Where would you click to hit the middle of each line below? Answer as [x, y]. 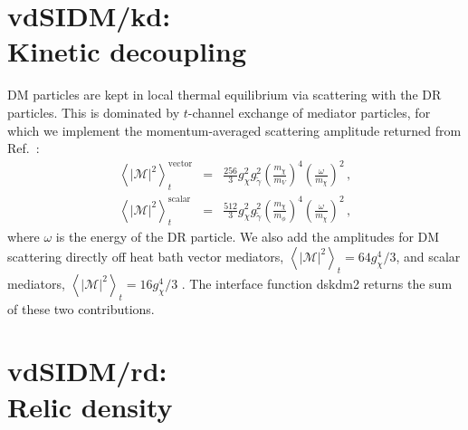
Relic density [90, 406]
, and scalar [428, 256]
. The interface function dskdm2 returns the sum [317, 283]
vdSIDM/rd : [87, 371]
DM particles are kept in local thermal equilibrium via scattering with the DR [224, 95]
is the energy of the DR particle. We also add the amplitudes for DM [248, 237]
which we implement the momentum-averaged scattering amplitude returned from [234, 130]
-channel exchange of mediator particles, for [309, 112]
